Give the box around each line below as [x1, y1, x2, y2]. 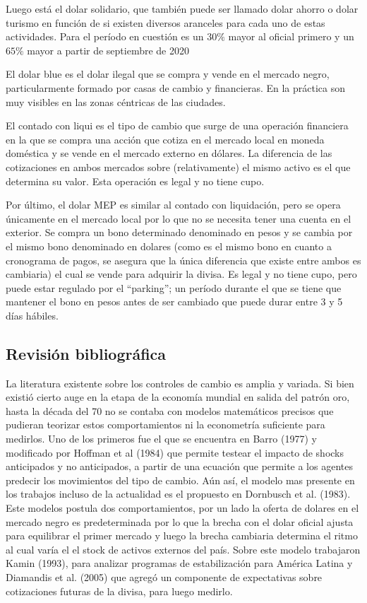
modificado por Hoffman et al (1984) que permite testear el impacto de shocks [6, 445, 344, 459]
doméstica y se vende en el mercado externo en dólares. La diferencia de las [6, 146, 332, 160]
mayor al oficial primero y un [228, 29, 354, 44]
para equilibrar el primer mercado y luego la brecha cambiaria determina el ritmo [6, 528, 358, 543]
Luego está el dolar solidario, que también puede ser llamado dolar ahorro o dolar [6, 1, 359, 16]
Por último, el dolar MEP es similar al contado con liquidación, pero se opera [6, 197, 341, 212]
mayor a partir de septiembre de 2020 [27, 42, 189, 57]
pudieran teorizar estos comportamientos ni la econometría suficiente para [6, 417, 325, 432]
